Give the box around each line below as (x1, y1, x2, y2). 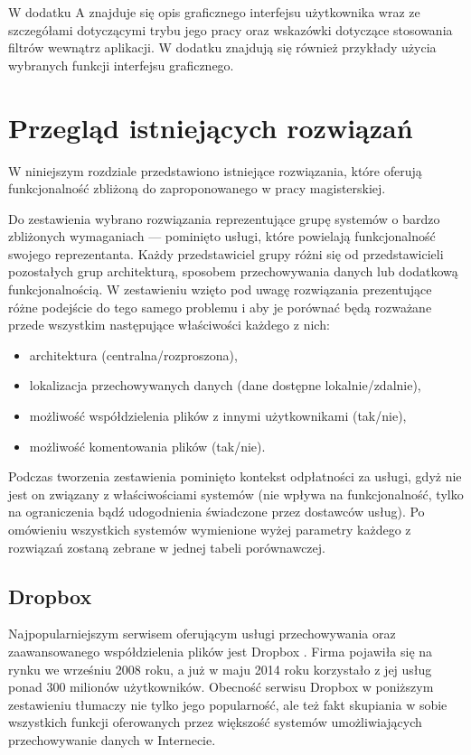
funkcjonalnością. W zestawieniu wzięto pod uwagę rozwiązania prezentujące (8, 280, 432, 299)
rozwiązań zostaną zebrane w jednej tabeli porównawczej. (8, 537, 325, 556)
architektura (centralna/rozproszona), (29, 345, 238, 364)
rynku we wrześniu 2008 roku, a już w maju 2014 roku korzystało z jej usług (8, 659, 432, 678)
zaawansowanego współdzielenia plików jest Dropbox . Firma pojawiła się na (8, 641, 433, 660)
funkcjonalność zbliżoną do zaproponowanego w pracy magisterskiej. (8, 179, 386, 198)
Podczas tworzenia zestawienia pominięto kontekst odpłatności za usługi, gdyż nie (8, 467, 462, 486)
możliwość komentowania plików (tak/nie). (29, 436, 266, 455)
